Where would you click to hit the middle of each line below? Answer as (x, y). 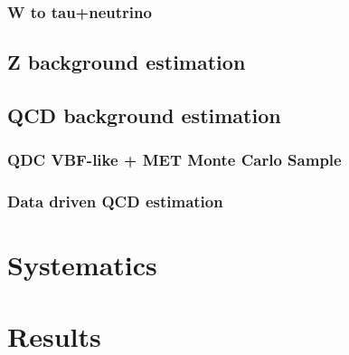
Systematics (82, 265)
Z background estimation (127, 62)
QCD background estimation (144, 115)
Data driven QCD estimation (115, 201)
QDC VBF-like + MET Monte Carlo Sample (174, 160)
